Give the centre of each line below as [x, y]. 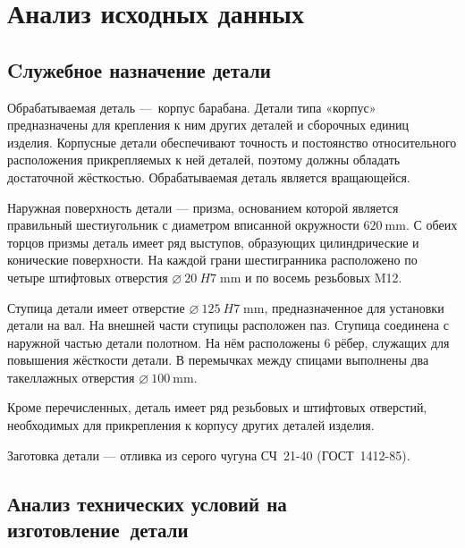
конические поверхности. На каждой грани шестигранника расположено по [212, 260]
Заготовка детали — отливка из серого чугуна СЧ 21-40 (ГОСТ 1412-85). [209, 455]
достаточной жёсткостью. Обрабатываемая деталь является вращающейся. [209, 177]
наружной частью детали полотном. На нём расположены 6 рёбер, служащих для [228, 342]
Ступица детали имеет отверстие [96, 307]
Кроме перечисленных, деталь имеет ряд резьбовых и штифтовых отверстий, [217, 407]
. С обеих [431, 225]
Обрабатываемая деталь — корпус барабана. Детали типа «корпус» [192, 107]
